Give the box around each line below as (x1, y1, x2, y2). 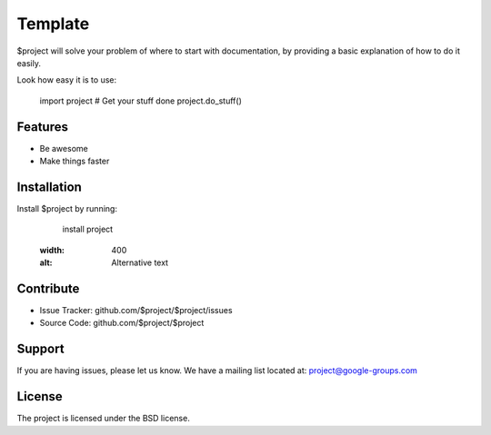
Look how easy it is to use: (16, 74, 117, 85)
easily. (16, 57, 41, 68)
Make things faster (39, 155, 110, 167)
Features (16, 119, 68, 134)
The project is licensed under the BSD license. (16, 413, 190, 424)
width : (39, 244, 65, 255)
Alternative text (111, 257, 168, 268)
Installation (16, 179, 82, 194)
